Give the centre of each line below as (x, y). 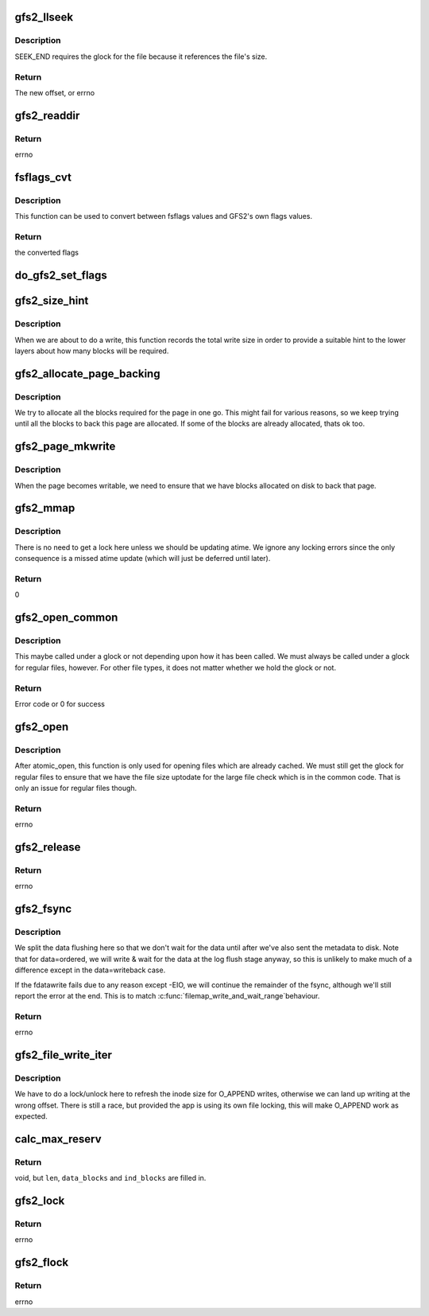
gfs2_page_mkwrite (65, 447)
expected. (31, 1116)
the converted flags (47, 253)
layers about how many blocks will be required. (92, 351)
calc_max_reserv (58, 1139)
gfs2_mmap (45, 508)
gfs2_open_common (66, 618)
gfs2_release (48, 847)
